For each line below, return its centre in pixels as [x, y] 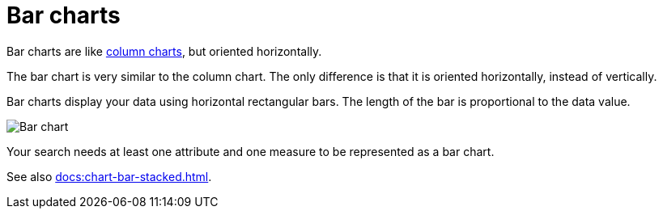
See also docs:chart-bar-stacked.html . [109, 176]
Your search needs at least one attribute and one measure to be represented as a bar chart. [251, 151]
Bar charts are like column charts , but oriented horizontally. [164, 51]
